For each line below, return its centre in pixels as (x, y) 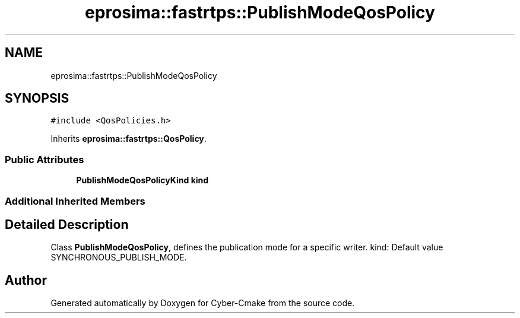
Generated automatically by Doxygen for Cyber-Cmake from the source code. (203, 303)
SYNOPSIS (37, 98)
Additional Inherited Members (75, 201)
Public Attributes (45, 159)
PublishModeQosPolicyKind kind (142, 180)
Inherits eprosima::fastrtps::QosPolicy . (129, 139)
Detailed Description (67, 224)
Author (26, 280)
